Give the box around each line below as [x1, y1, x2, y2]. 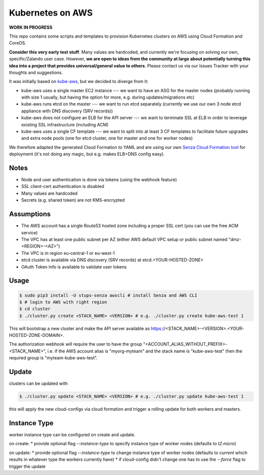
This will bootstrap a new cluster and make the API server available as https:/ [9, 325, 164, 331]
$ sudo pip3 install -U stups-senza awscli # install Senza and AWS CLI [19, 292, 198, 298]
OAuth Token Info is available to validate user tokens [21, 264, 127, 269]
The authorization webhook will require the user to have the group [9, 341, 142, 347]
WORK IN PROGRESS [9, 24, 53, 30]
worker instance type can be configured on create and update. [9, 432, 135, 438]
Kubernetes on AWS [9, 7, 93, 18]
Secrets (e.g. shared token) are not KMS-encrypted [21, 197, 125, 203]
